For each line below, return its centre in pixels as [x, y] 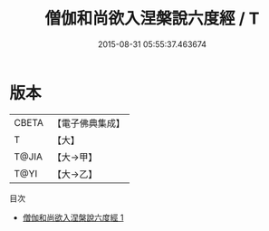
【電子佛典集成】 [88, 123]
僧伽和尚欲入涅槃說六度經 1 [73, 217]
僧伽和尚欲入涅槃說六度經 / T [152, 19]
